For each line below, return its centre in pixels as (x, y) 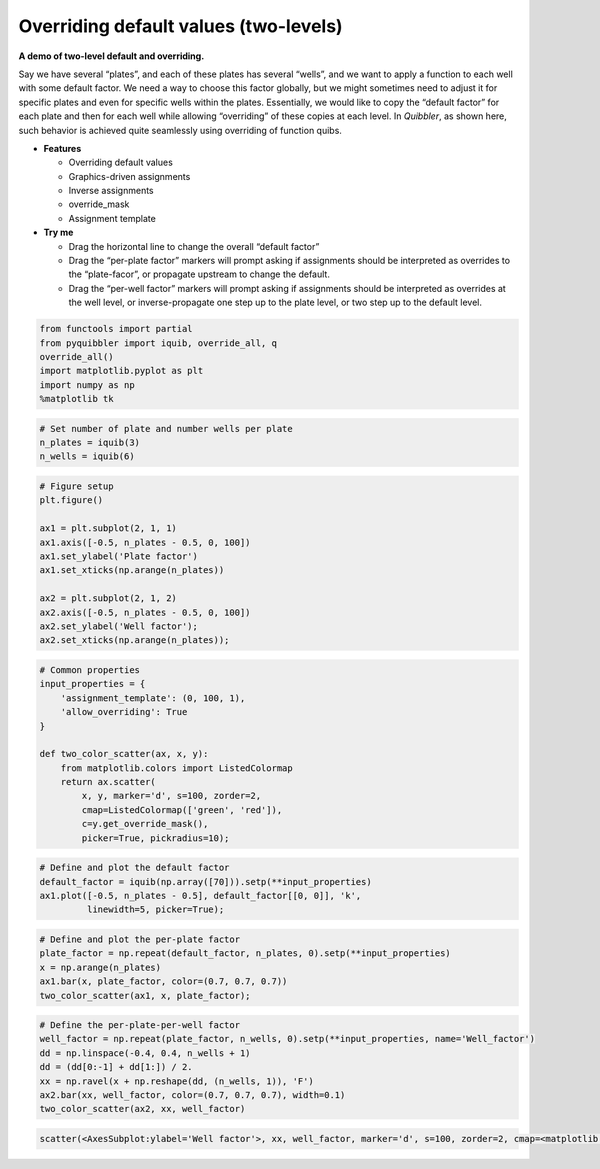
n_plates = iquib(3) (89, 443)
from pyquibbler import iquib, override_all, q (158, 343)
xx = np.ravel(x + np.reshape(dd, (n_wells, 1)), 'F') (176, 1081)
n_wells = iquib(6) (87, 456)
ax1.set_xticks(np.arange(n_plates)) (132, 570)
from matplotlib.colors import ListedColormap (177, 768)
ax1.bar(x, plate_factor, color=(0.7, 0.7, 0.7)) (163, 981)
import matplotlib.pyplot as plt (121, 371)
